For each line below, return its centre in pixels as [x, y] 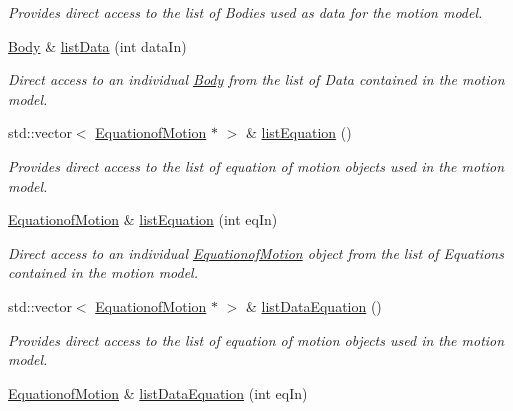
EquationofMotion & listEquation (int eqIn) [143, 219]
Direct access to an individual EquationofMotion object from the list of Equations [256, 252]
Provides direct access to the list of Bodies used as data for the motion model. [245, 12]
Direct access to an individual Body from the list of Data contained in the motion [256, 79]
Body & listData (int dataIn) [97, 45]
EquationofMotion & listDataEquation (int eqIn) [158, 392]
